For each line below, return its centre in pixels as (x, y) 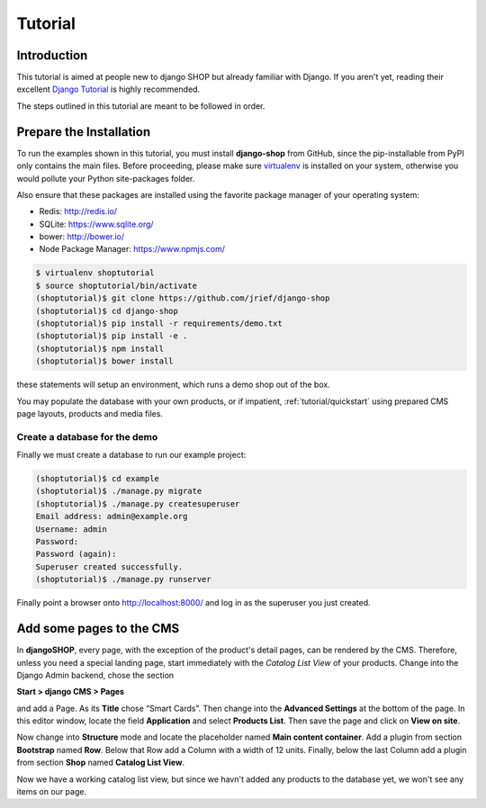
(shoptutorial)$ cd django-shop (107, 311)
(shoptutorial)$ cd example (97, 479)
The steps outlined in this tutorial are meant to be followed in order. (141, 106)
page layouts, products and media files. (90, 413)
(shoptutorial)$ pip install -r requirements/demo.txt (159, 323)
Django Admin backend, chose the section (95, 675)
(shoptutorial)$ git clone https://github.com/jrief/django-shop (183, 298)
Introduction (52, 55)
